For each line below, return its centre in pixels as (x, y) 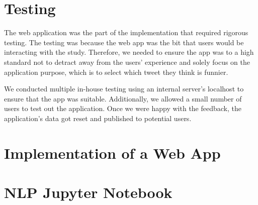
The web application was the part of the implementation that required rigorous (126, 32)
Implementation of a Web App (112, 152)
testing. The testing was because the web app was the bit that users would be (124, 42)
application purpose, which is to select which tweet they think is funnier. (116, 72)
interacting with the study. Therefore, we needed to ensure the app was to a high (129, 52)
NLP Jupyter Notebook (88, 192)
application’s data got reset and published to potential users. (98, 118)
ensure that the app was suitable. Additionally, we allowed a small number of (123, 98)
